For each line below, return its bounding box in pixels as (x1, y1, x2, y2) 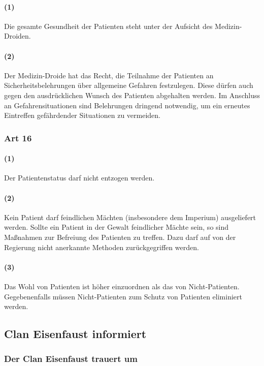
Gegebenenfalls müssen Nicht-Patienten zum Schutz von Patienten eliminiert (4, 291, 242, 301)
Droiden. (4, 30, 31, 41)
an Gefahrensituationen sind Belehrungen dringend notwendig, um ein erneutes (4, 100, 250, 110)
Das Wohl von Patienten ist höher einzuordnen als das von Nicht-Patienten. (4, 281, 240, 291)
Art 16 (4, 131, 32, 144)
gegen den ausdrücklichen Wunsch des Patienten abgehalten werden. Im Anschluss (4, 89, 260, 100)
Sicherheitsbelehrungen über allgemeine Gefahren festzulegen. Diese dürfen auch (4, 80, 253, 90)
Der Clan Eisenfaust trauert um (4, 352, 138, 365)
